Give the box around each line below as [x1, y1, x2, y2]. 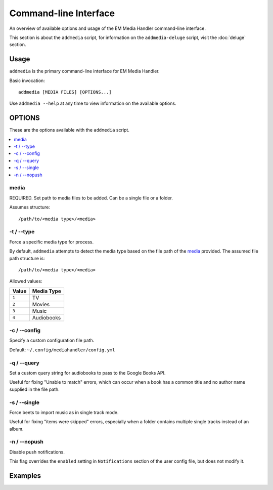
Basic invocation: [9, 77, 45, 84]
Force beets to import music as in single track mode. [9, 409, 119, 415]
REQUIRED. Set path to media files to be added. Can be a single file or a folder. [9, 195, 173, 201]
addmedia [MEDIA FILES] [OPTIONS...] [18, 89, 112, 95]
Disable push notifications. [9, 448, 65, 455]
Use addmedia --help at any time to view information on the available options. [9, 100, 176, 106]
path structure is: [9, 255, 45, 261]
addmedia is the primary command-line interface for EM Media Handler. [9, 68, 160, 74]
